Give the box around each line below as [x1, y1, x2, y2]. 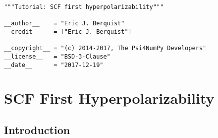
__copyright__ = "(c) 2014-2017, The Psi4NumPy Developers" [4, 45, 207, 52]
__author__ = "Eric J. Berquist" [4, 20, 125, 27]
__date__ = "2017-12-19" [4, 61, 104, 69]
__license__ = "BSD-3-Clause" [4, 53, 110, 60]
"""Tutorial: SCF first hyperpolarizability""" [4, 3, 164, 10]
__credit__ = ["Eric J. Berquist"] [4, 28, 132, 35]
